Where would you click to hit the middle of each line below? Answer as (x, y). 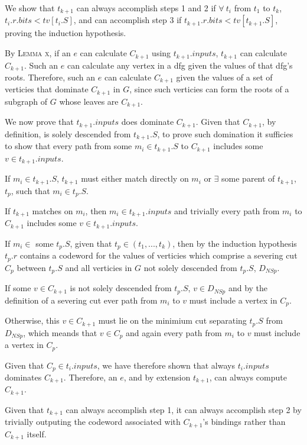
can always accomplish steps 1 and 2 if (146, 8)
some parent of (248, 178)
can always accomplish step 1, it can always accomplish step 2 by (184, 409)
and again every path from (174, 332)
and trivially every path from (227, 211)
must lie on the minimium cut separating (172, 320)
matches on (53, 211)
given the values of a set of (224, 77)
